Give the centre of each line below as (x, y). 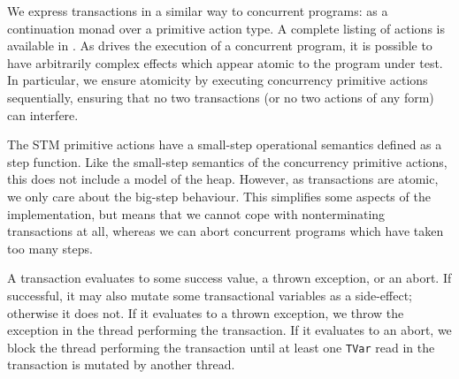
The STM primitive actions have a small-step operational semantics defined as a (225, 144)
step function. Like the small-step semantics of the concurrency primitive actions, (227, 161)
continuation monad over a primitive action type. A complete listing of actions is (226, 28)
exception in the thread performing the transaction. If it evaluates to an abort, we (229, 330)
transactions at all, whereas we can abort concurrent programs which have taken (226, 231)
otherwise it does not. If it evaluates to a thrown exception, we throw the (206, 312)
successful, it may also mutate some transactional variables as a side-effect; (210, 295)
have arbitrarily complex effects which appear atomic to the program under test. (225, 62)
